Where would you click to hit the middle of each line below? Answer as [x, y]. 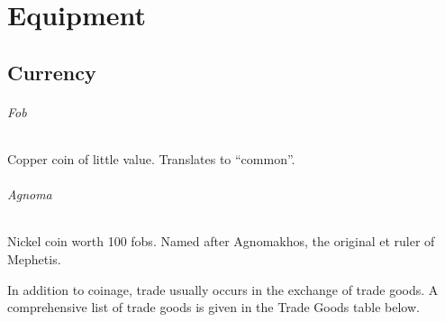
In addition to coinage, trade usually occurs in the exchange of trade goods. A [223, 289]
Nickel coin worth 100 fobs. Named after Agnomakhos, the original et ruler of [221, 241]
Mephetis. [34, 258]
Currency [52, 72]
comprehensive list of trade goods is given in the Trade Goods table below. [213, 307]
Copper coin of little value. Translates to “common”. [151, 158]
